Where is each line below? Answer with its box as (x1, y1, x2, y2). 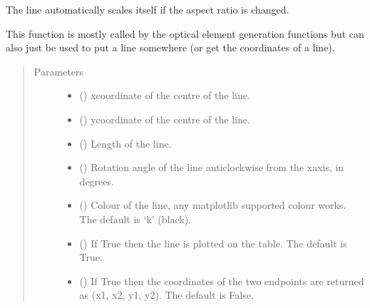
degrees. (79, 173, 114, 188)
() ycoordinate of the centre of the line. (79, 111, 250, 126)
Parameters (34, 63, 83, 78)
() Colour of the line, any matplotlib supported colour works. (79, 197, 346, 212)
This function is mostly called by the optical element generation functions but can (6, 26, 364, 41)
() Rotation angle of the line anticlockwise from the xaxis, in (79, 160, 344, 175)
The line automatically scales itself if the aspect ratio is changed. (6, 2, 289, 16)
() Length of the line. (79, 135, 172, 150)
